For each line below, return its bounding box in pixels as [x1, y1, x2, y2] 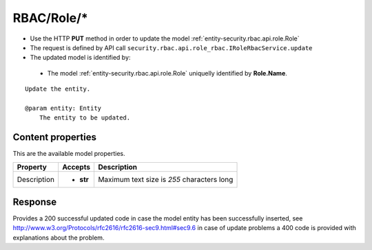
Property [17, 162, 48, 172]
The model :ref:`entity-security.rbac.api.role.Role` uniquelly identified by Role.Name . [47, 69, 287, 77]
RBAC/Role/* [12, 10, 89, 25]
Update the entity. [25, 85, 91, 93]
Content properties [12, 131, 96, 144]
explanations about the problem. [12, 234, 105, 242]
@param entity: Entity [25, 104, 102, 112]
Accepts [62, 162, 91, 172]
